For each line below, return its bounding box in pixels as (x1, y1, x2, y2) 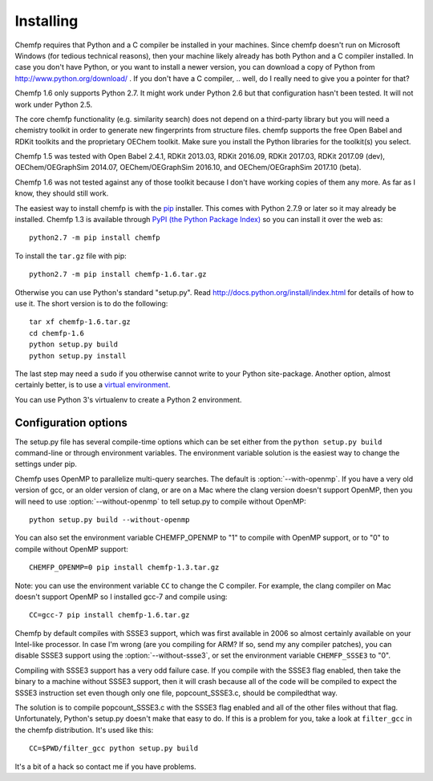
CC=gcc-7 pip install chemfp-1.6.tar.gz (29, 610, 190, 620)
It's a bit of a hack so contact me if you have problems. (14, 762, 196, 771)
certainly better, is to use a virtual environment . (14, 380, 171, 390)
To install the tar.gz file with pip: (14, 251, 127, 261)
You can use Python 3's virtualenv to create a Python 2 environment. (14, 395, 242, 404)
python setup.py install (29, 351, 127, 360)
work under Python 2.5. (14, 99, 93, 109)
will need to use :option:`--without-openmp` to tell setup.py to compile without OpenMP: (14, 496, 306, 506)
